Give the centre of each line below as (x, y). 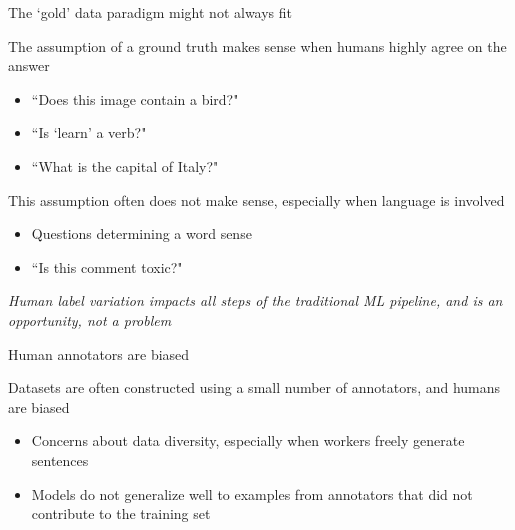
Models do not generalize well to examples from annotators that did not (252, 493)
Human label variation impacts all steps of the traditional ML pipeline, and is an (255, 300)
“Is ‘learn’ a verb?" (89, 132)
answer (29, 65)
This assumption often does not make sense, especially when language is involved (256, 199)
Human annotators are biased (99, 353)
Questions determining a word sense (141, 233)
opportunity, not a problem (90, 319)
